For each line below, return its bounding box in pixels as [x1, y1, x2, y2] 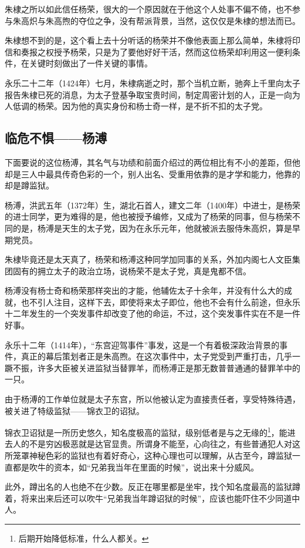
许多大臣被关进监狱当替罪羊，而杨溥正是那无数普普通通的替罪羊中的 [37, 361, 300, 374]
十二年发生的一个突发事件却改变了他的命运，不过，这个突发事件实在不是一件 [5, 307, 300, 320]
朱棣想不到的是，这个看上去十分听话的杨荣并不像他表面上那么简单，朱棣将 [5, 34, 292, 46]
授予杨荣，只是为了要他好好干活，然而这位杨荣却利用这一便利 [53, 45, 292, 58]
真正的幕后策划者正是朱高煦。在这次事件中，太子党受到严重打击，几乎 [21, 350, 292, 362]
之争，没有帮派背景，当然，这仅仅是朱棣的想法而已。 [94, 14, 300, 26]
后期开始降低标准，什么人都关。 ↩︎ [18, 532, 149, 544]
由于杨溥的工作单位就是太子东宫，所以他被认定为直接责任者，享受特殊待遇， [5, 393, 300, 405]
